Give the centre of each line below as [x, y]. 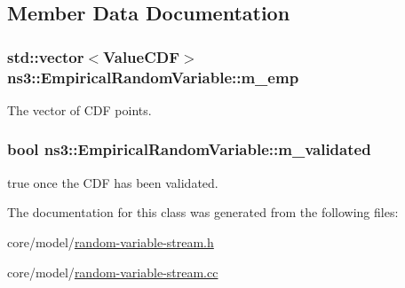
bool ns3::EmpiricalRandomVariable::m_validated [189, 149]
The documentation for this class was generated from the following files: [203, 212]
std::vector [46, 56]
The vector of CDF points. [79, 109]
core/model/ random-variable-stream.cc [113, 272]
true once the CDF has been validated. [113, 182]
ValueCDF [142, 56]
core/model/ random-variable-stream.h [111, 241]
